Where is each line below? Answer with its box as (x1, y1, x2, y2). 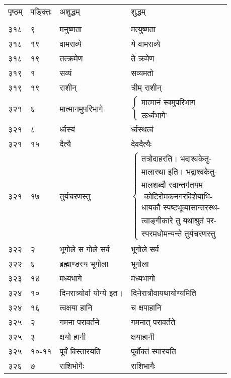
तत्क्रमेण (59, 52, 83, 64)
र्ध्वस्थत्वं (131, 123, 153, 135)
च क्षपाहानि (131, 301, 162, 313)
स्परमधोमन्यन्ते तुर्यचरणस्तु (141, 230, 215, 238)
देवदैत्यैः (131, 138, 152, 149)
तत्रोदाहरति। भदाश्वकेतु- (141, 155, 212, 164)
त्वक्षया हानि (59, 301, 93, 313)
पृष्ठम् (8, 6, 23, 17)
